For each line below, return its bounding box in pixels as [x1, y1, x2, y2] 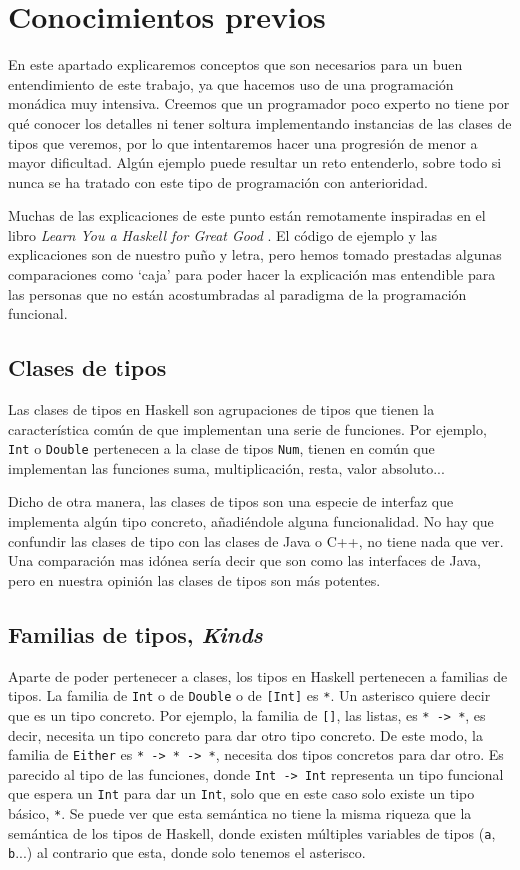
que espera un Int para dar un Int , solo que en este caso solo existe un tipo [8, 783, 475, 804]
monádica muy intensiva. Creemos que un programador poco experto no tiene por [8, 93, 510, 114]
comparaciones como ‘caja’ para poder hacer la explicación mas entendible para [8, 264, 496, 285]
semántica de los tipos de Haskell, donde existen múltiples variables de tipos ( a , [8, 822, 496, 843]
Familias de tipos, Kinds [8, 618, 263, 649]
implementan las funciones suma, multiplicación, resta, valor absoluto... [8, 457, 445, 478]
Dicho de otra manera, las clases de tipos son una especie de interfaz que [8, 491, 454, 512]
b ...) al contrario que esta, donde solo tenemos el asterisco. [8, 842, 366, 863]
